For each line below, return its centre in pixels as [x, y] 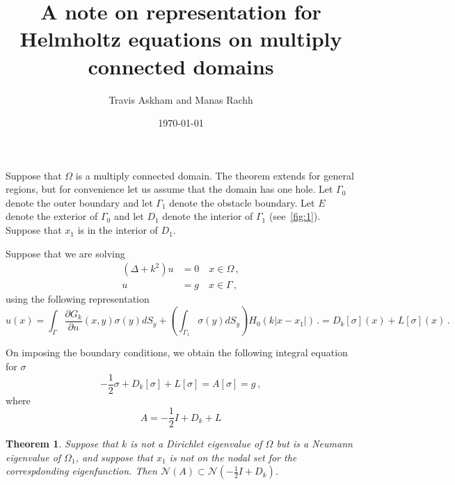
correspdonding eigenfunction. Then [81, 471]
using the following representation [78, 299]
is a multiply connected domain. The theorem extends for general [215, 175]
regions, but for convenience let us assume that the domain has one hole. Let [169, 189]
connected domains [181, 66]
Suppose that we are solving [65, 253]
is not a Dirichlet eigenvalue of [196, 444]
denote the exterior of [52, 216]
